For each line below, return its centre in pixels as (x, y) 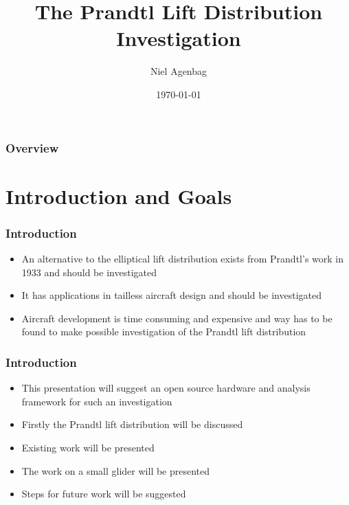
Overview (32, 147)
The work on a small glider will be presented (116, 470)
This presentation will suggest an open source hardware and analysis (166, 388)
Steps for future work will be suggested (104, 494)
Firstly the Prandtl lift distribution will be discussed (132, 424)
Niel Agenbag (179, 71)
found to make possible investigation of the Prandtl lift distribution (164, 332)
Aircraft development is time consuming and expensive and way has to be (177, 318)
